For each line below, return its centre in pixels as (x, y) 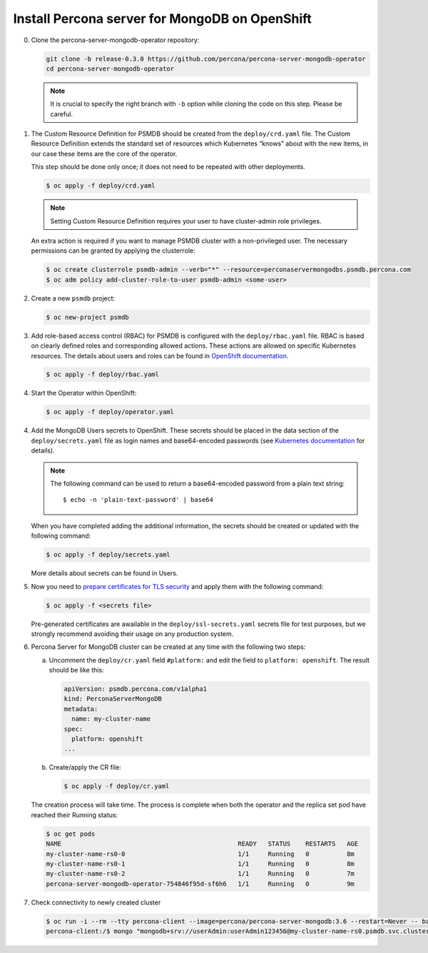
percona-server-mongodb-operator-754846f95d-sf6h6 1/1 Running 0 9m (200, 884)
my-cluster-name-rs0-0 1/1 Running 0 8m (200, 854)
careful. (62, 114)
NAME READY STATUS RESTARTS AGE (202, 844)
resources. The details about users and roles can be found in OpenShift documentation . (160, 356)
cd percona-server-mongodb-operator (110, 69)
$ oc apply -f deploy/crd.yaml (101, 186)
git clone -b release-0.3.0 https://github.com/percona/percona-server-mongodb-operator (206, 59)
